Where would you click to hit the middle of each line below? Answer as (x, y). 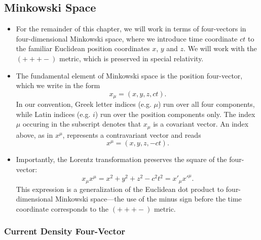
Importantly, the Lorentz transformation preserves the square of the (121, 159)
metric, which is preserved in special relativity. (131, 58)
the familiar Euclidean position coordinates (83, 48)
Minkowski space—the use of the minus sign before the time (148, 199)
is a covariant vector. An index (201, 124)
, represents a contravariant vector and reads (132, 134)
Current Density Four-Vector (65, 231)
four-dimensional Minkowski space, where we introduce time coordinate (127, 38)
